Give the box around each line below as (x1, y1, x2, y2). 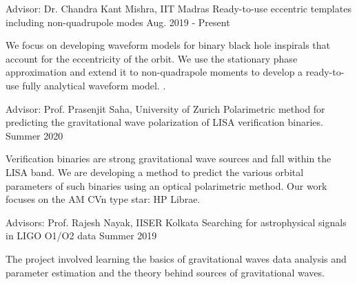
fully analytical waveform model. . (22, 78, 166, 92)
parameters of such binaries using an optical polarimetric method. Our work (6, 178, 327, 193)
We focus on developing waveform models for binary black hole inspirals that (6, 38, 331, 52)
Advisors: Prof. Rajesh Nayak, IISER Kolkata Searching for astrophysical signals (6, 215, 347, 229)
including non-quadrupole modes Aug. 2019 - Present (6, 14, 230, 29)
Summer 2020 (6, 128, 63, 142)
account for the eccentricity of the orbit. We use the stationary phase (6, 51, 298, 65)
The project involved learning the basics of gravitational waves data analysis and (6, 251, 347, 265)
